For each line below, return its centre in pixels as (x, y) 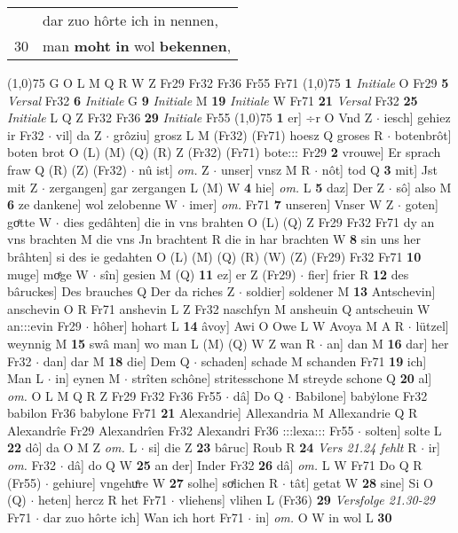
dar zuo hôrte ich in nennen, (130, 20)
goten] (422, 204)
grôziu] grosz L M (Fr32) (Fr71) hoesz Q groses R (248, 134)
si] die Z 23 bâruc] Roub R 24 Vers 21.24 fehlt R (283, 447)
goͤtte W (30, 221)
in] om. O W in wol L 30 (324, 517)
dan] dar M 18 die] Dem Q (116, 361)
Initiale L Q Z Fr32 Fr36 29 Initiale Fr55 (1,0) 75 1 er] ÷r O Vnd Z (190, 118)
